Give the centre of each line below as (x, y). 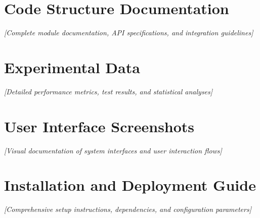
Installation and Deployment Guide (130, 185)
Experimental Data (72, 67)
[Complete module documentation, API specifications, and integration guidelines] (129, 33)
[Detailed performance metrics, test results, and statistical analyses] (109, 91)
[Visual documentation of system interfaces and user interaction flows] (113, 150)
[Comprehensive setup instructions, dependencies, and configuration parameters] (128, 209)
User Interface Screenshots (99, 126)
